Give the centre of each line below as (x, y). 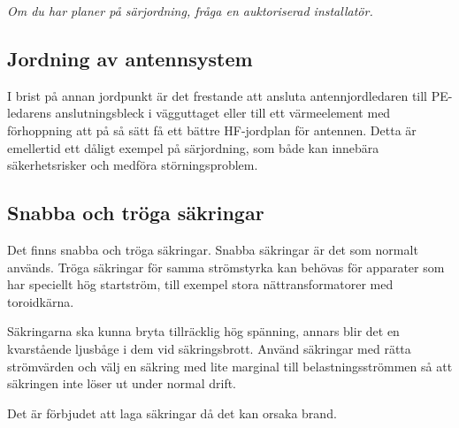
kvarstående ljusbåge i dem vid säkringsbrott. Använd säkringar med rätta (209, 348)
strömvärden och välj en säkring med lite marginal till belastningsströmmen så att (230, 366)
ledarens (29, 113)
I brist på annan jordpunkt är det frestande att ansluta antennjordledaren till (218, 95)
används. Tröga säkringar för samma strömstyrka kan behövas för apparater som (226, 267)
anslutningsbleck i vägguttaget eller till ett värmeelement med (223, 113)
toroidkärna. (41, 301)
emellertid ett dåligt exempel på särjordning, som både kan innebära (193, 147)
